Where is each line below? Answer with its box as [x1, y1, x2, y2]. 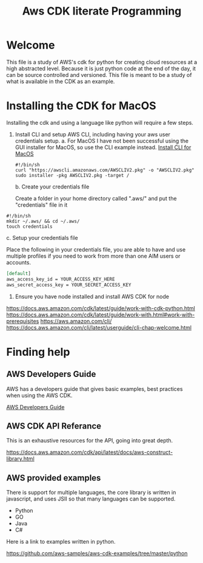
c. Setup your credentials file [6, 234, 78, 241]
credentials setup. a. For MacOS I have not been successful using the [15, 137, 189, 144]
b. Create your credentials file [15, 183, 90, 190]
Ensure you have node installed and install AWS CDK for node [15, 293, 170, 300]
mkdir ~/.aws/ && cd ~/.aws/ [6, 218, 80, 224]
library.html [6, 455, 35, 462]
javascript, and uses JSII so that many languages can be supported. [6, 495, 176, 502]
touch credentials [6, 223, 53, 230]
